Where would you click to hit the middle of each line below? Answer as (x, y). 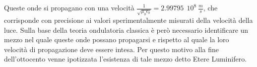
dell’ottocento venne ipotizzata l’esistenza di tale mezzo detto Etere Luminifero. (126, 59)
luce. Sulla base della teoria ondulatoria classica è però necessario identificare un (126, 30)
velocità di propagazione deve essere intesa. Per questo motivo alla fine (112, 49)
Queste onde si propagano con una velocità (69, 7)
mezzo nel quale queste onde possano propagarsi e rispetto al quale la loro (117, 39)
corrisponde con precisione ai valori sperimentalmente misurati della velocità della (128, 20)
